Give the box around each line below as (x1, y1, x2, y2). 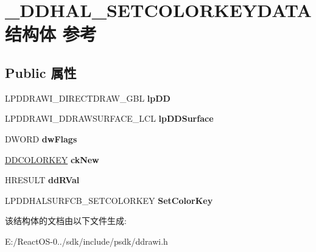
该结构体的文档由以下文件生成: (5, 214, 127, 227)
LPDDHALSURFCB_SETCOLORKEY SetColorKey (5, 194, 213, 206)
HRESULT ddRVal (5, 173, 80, 186)
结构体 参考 (5, 21, 97, 46)
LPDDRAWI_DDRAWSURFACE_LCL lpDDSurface (5, 112, 214, 125)
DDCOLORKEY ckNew (5, 153, 99, 166)
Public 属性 (5, 63, 77, 82)
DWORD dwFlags (5, 132, 77, 145)
